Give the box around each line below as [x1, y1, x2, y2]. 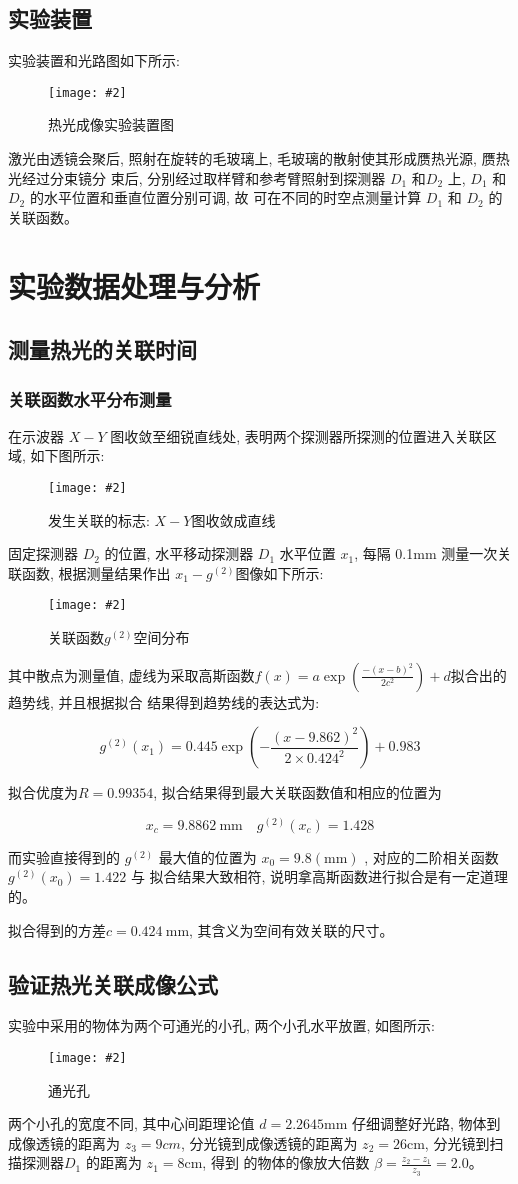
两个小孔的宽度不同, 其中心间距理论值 [8, 1113, 255, 1134]
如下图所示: [30, 445, 105, 466]
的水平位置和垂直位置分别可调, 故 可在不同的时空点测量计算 [29, 187, 422, 208]
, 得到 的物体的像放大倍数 [202, 1152, 370, 1173]
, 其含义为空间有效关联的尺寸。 [189, 919, 394, 940]
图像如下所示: [235, 562, 324, 583]
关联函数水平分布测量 [8, 386, 172, 411]
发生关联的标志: [48, 509, 150, 530]
